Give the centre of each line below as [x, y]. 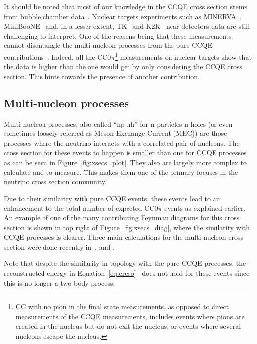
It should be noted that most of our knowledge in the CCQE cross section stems [126, 6]
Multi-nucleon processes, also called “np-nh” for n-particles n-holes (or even [118, 123]
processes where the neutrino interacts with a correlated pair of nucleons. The [122, 143]
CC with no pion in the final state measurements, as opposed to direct [122, 307]
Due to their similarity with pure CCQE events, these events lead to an [112, 198]
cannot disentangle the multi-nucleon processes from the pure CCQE [108, 45]
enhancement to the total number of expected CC [79, 208]
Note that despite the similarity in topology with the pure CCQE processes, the [125, 263]
